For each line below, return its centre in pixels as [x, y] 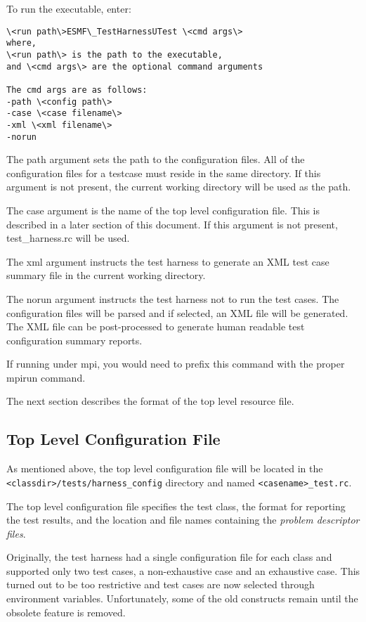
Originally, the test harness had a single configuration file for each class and [169, 557]
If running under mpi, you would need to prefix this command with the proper [176, 364]
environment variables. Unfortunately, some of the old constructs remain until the [182, 598]
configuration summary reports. [74, 340]
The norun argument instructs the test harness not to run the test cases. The [173, 298]
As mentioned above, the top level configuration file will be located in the [165, 468]
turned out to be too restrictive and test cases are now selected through [161, 584]
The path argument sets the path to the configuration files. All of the [156, 159]
